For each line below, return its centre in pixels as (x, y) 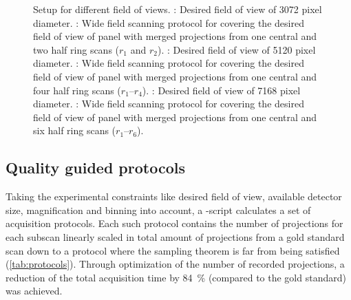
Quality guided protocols (95, 168)
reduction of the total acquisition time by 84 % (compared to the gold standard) (176, 277)
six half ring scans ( (75, 130)
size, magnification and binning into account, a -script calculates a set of (158, 210)
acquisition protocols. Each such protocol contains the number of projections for (174, 223)
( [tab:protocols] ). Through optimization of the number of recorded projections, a (175, 264)
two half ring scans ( (76, 49)
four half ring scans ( (77, 90)
